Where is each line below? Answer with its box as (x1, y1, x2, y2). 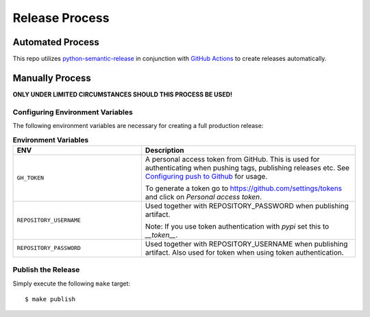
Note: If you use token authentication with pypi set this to (145, 221, 330, 231)
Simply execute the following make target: (12, 279, 130, 288)
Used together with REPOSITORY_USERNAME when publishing (145, 239, 348, 249)
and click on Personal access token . (145, 192, 262, 201)
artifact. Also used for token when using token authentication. (145, 247, 344, 257)
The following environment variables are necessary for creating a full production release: (12, 122, 264, 130)
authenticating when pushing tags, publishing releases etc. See (145, 163, 349, 173)
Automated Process (12, 36, 99, 48)
